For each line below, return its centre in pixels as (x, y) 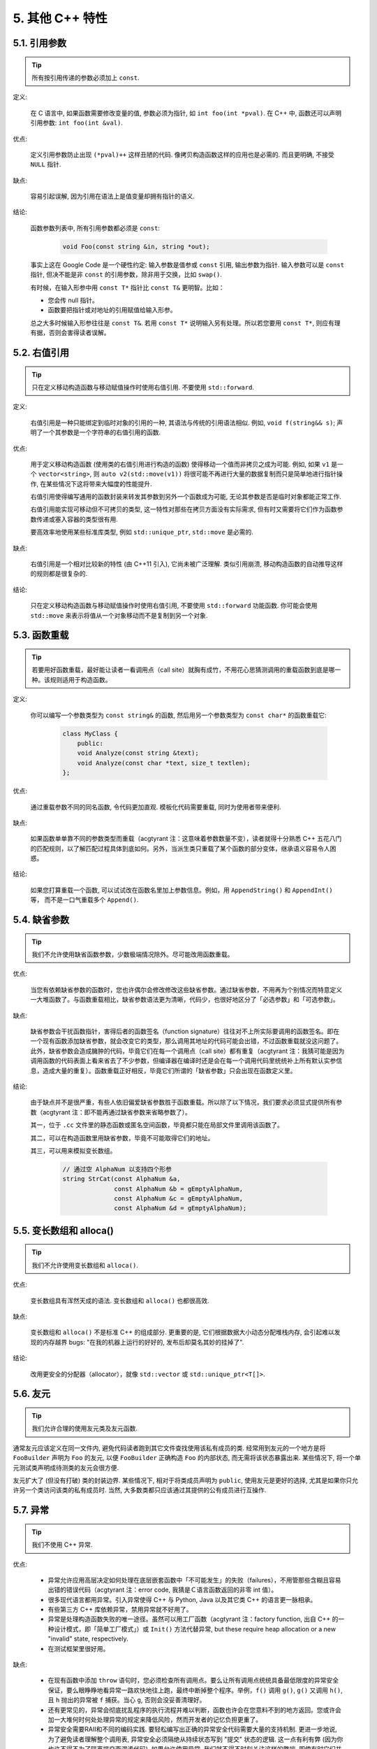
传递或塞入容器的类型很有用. (77, 519)
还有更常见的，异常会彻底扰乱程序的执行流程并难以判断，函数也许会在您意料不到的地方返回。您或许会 (194, 1710)
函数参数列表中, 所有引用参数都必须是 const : (95, 228)
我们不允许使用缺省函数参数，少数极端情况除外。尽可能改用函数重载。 (133, 954)
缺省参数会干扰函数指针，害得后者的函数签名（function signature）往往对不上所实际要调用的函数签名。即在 (185, 1031)
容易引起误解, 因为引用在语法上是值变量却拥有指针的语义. (113, 197)
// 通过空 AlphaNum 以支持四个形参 (117, 1169)
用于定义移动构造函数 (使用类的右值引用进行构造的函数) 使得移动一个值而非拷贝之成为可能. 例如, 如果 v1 (180, 464)
